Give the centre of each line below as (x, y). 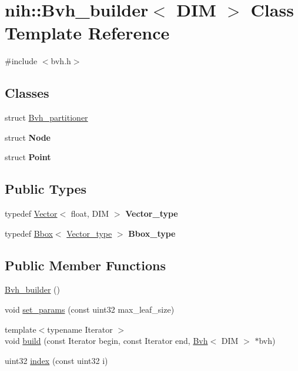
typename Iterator (80, 329)
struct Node (28, 137)
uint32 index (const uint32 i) (56, 360)
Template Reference (87, 33)
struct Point (28, 157)
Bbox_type (152, 233)
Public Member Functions (85, 265)
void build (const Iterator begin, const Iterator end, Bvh (106, 341)
